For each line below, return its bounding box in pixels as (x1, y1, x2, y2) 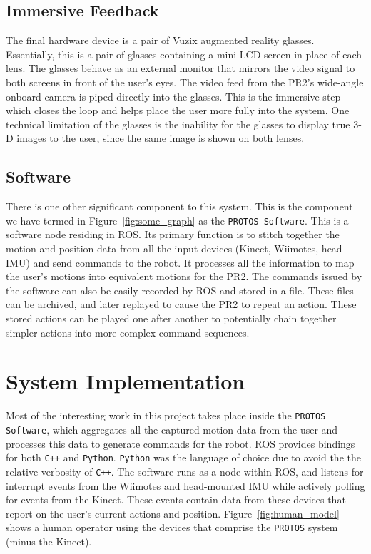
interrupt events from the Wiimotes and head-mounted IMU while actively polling (6, 478, 365, 493)
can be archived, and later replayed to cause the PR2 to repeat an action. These (6, 297, 357, 312)
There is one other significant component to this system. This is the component (6, 199, 353, 214)
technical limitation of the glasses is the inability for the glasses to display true (6, 116, 350, 131)
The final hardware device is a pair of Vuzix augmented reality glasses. (6, 33, 315, 48)
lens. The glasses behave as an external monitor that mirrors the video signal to (6, 61, 355, 76)
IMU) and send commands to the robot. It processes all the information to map (6, 255, 355, 270)
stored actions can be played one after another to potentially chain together (6, 310, 337, 325)
